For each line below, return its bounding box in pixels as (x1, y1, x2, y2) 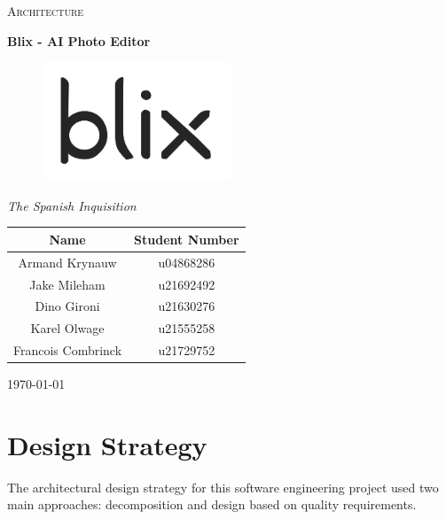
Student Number (134, 229, 239, 248)
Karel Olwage (30, 319, 105, 337)
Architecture (7, 2, 84, 19)
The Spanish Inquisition (7, 196, 137, 214)
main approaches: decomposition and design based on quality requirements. (7, 495, 417, 514)
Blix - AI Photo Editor (7, 31, 151, 50)
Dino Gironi (35, 297, 100, 315)
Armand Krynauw (18, 252, 117, 271)
